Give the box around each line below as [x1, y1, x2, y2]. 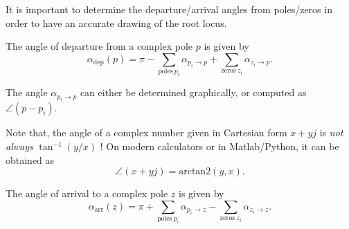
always [6, 139, 33, 154]
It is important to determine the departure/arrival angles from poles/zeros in [6, 2, 332, 16]
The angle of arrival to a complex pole [6, 186, 168, 201]
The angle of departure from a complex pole [6, 39, 193, 53]
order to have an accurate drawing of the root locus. [6, 15, 227, 30]
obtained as [6, 152, 55, 167]
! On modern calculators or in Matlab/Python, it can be [100, 139, 339, 154]
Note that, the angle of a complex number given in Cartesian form [6, 125, 287, 140]
